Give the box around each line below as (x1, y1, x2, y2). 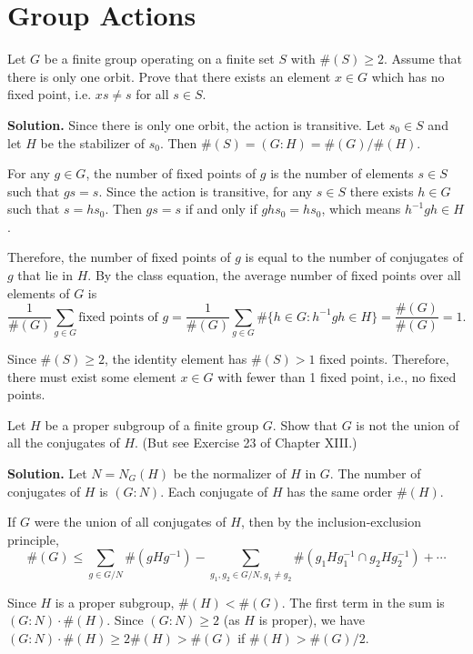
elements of (7, 283, 70, 302)
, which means (321, 199, 401, 218)
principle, (7, 529, 59, 548)
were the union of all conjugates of (34, 512, 226, 531)
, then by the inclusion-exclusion (240, 512, 422, 531)
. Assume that (383, 49, 463, 68)
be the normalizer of (173, 464, 287, 483)
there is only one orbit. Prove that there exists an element (7, 66, 331, 86)
